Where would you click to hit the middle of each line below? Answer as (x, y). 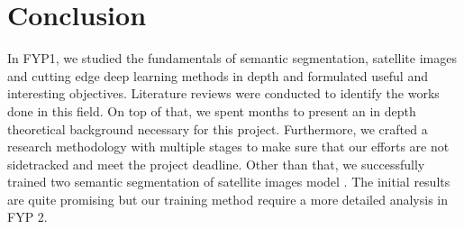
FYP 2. (27, 217)
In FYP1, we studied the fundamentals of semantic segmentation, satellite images (232, 58)
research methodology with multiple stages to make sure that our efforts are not (228, 147)
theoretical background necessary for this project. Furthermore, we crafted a (218, 128)
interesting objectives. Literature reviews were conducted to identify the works (223, 93)
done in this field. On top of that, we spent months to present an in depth (212, 110)
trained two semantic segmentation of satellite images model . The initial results (229, 182)
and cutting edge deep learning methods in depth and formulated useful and (218, 75)
